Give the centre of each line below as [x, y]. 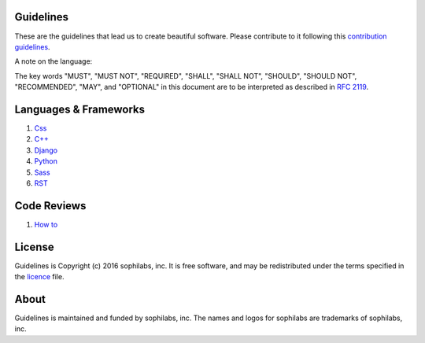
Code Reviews [50, 206]
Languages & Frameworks [80, 109]
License [34, 247]
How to [46, 224]
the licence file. [39, 277]
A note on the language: [54, 61]
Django [46, 150]
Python [46, 161]
